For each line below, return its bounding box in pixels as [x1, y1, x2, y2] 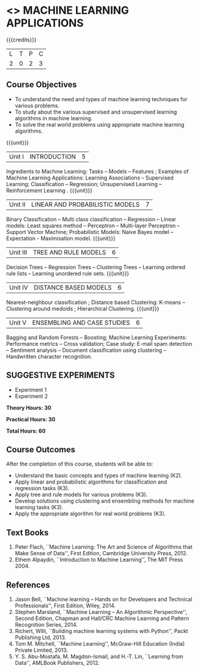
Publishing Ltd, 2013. [14, 634, 67, 641]
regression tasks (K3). [14, 485, 70, 492]
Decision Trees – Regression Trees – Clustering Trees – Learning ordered [6, 263, 186, 270]
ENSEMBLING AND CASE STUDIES [32, 318, 130, 327]
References [6, 580, 50, 590]
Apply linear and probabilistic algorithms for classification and [14, 478, 167, 485]
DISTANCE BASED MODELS [33, 283, 112, 291]
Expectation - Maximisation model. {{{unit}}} [6, 235, 116, 242]
